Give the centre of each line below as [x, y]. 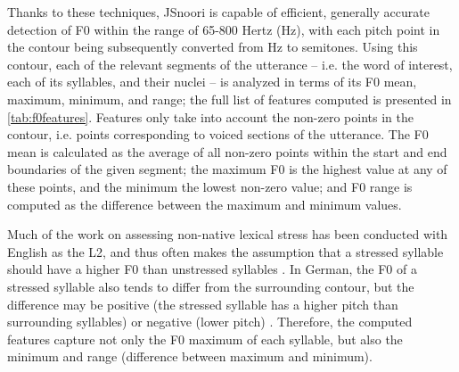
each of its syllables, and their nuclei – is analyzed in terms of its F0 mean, [212, 82]
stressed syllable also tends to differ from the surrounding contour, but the [211, 286]
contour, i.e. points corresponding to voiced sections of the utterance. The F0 [218, 134]
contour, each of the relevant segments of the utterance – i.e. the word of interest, [230, 64]
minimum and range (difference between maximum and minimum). [190, 356]
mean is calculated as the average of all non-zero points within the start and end [227, 151]
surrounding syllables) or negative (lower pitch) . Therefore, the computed [210, 322]
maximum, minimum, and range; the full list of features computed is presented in [229, 99]
